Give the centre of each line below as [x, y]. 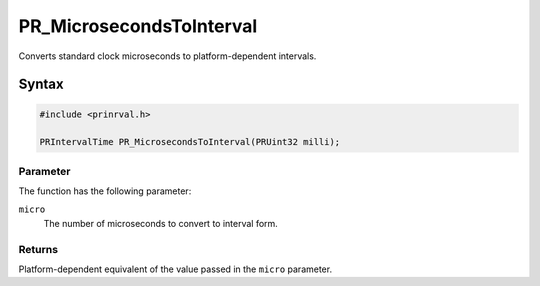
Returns [38, 249]
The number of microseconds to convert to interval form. [161, 223]
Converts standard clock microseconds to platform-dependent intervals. [167, 56]
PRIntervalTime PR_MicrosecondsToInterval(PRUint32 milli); [190, 142]
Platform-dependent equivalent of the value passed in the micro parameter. [175, 269]
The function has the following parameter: [105, 191]
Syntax [41, 84]
